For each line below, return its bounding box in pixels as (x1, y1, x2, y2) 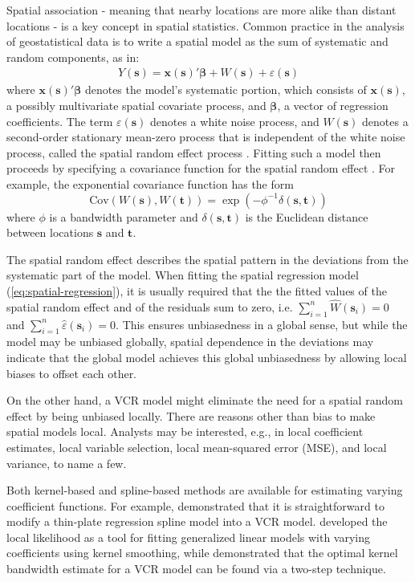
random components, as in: (6, 48, 140, 65)
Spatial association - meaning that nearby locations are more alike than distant (6, 2, 397, 18)
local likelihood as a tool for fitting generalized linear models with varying (6, 528, 371, 545)
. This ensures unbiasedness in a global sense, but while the (116, 315, 408, 332)
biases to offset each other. (6, 364, 137, 381)
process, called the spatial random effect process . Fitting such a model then (6, 144, 381, 161)
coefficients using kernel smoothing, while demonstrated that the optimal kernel (6, 544, 398, 561)
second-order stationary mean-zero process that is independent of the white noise (6, 128, 405, 145)
